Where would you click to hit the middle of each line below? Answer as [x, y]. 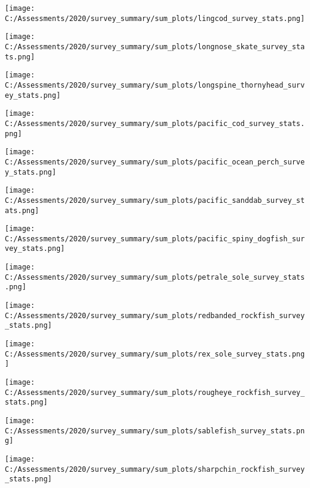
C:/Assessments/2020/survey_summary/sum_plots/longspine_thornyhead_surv [155, 85]
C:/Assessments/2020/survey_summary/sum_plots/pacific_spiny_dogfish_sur [155, 239]
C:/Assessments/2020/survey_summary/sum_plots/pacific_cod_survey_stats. [155, 123]
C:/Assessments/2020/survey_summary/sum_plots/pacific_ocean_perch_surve [155, 162]
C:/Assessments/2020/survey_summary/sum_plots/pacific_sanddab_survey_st [155, 200]
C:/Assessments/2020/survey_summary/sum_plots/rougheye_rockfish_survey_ [155, 392]
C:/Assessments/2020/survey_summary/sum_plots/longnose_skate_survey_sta [155, 47]
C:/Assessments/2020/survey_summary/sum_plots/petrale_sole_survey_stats [155, 277]
